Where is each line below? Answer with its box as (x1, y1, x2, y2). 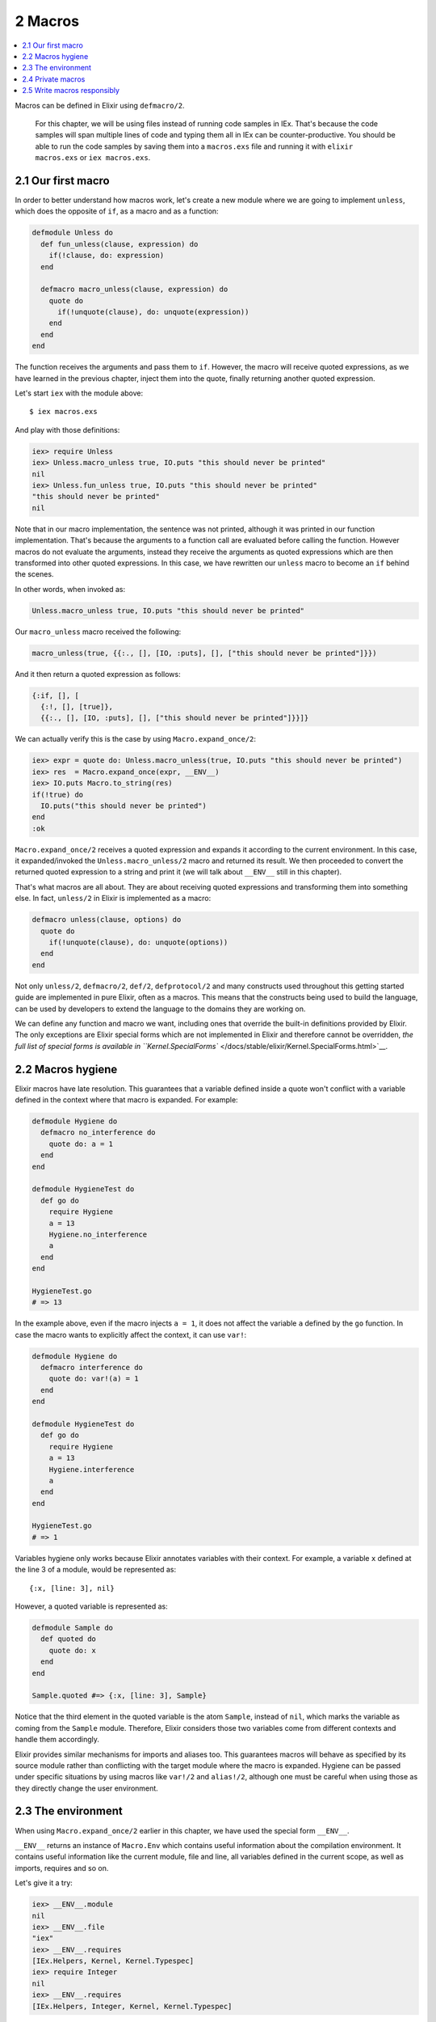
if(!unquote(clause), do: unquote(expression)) (57, 307, 249, 317)
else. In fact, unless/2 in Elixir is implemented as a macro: (15, 894, 212, 903)
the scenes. (15, 569, 54, 579)
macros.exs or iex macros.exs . (35, 153, 151, 163)
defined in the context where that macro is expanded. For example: (15, 1095, 238, 1105)
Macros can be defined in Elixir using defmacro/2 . (15, 100, 185, 110)
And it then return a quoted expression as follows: (15, 669, 181, 679)
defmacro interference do (40, 1363, 143, 1372)
